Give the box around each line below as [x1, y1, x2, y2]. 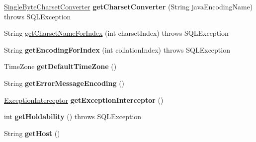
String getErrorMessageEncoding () [4, 77, 125, 88]
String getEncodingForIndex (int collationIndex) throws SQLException [4, 44, 230, 55]
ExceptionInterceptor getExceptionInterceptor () [4, 94, 164, 105]
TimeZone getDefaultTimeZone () [4, 61, 117, 71]
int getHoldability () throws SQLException [4, 111, 142, 122]
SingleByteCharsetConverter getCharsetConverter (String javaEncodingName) [4, 1, 253, 11]
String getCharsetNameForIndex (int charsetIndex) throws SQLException [4, 28, 229, 38]
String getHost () [4, 128, 60, 138]
